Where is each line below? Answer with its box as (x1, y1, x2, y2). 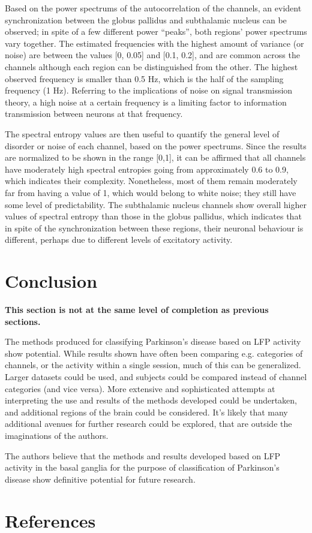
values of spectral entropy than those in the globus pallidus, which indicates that (5, 210, 302, 222)
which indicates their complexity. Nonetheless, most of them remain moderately (5, 174, 298, 187)
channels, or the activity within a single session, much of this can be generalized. (5, 359, 301, 371)
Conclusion (5, 269, 98, 293)
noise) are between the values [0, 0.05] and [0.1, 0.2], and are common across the (5, 49, 300, 61)
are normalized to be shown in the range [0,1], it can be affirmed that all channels (5, 151, 306, 164)
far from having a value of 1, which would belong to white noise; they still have (5, 186, 296, 198)
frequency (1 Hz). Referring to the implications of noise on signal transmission (5, 84, 293, 97)
